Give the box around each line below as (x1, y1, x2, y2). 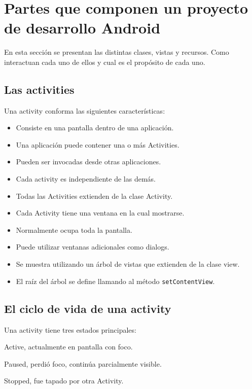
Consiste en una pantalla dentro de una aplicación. (16, 122, 174, 133)
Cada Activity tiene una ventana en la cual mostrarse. (16, 207, 185, 218)
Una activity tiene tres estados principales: (4, 324, 136, 335)
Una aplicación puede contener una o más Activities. (16, 139, 179, 150)
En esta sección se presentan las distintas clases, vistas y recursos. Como (4, 47, 229, 57)
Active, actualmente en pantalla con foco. (4, 341, 133, 352)
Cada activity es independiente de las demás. (16, 173, 156, 184)
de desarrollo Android (4, 17, 161, 38)
